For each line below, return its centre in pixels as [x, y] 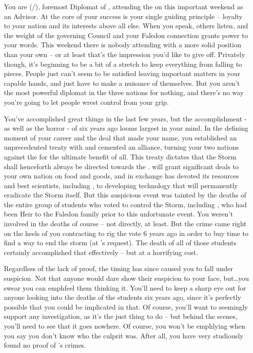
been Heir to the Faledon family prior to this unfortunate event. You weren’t [118, 214]
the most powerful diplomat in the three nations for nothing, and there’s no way [124, 92]
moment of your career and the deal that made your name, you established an [120, 137]
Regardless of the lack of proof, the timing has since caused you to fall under [119, 268]
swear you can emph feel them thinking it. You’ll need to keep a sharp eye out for [125, 287]
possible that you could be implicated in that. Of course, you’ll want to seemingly [126, 306]
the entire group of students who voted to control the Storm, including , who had [126, 204]
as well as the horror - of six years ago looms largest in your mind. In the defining [126, 128]
